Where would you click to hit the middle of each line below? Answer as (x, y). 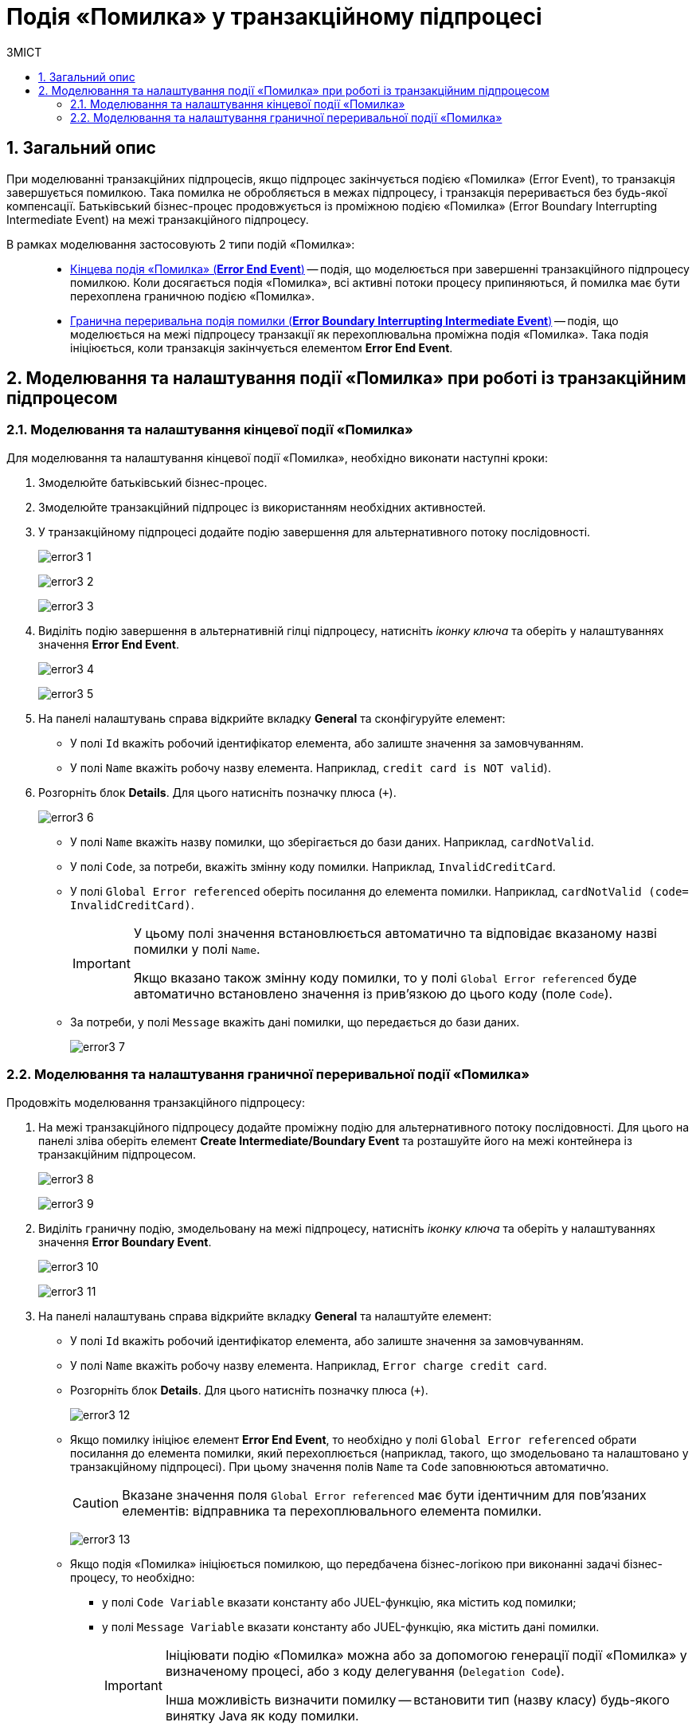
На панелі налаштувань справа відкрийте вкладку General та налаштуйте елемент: (265, 1316)
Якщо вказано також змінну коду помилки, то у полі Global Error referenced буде (385, 977)
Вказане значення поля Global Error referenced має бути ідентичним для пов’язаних (384, 1495)
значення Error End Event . (109, 644)
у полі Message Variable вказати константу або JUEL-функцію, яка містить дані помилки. (351, 1626)
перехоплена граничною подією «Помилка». (192, 296)
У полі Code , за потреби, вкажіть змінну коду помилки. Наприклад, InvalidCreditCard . (313, 866)
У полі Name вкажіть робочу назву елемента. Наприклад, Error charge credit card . (309, 1365)
